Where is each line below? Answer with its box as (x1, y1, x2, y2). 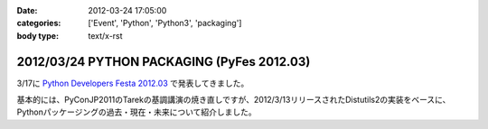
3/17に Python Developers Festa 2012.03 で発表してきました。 (16, 78, 249, 88)
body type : (16, 30, 59, 41)
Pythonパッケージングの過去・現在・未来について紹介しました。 (16, 106, 257, 117)
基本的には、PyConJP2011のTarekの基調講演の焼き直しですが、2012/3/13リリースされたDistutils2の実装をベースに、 (16, 95, 451, 106)
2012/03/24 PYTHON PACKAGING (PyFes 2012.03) (16, 54, 311, 69)
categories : (16, 18, 61, 29)
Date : (16, 5, 38, 15)
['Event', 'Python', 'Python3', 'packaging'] (88, 18, 242, 29)
